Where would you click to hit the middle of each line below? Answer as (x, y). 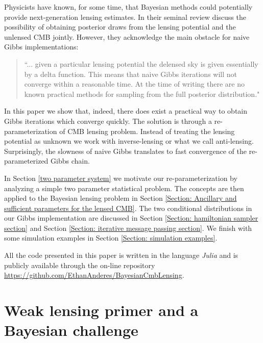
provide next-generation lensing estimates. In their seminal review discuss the (125, 17)
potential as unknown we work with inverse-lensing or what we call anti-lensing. (129, 141)
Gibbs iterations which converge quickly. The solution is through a (108, 121)
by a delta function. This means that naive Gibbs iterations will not (130, 74)
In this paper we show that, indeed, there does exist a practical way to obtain (126, 111)
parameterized (26, 161)
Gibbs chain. (70, 161)
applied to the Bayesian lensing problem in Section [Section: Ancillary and (121, 198)
